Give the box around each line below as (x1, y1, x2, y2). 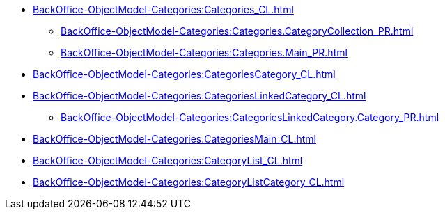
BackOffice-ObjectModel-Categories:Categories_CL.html (33, 3, 294, 15)
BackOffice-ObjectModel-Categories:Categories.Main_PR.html (61, 47, 348, 58)
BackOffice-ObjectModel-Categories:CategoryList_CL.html (33, 154, 303, 166)
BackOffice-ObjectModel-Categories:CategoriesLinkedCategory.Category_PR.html (61, 111, 439, 123)
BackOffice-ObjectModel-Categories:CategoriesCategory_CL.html (33, 68, 336, 80)
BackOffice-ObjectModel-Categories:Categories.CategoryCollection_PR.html (61, 25, 414, 37)
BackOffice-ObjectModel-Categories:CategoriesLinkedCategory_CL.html (33, 90, 366, 102)
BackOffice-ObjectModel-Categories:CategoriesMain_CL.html (33, 133, 316, 145)
